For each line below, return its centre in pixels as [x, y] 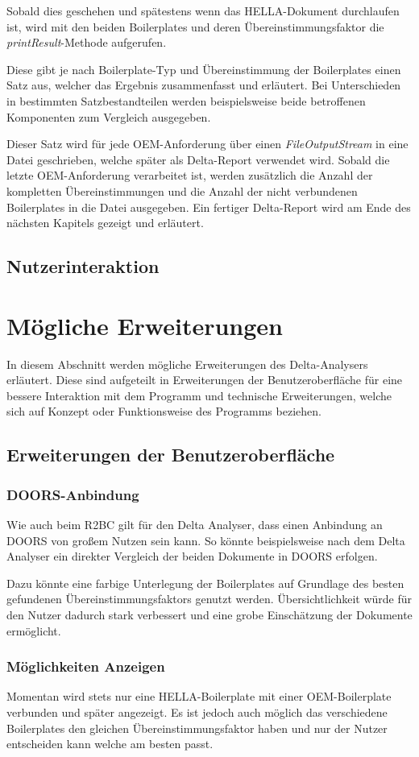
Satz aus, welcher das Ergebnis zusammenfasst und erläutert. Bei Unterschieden [204, 85]
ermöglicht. [34, 630]
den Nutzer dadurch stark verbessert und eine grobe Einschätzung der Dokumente [209, 614]
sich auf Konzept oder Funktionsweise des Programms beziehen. [164, 411]
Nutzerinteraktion [83, 266]
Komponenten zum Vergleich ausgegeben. [109, 116]
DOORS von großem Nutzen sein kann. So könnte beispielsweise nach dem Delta [206, 540]
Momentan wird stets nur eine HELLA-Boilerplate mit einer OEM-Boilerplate [199, 696]
